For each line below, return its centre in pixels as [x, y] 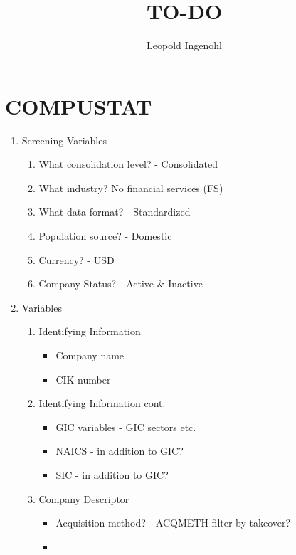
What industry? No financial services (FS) [131, 187]
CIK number [83, 379]
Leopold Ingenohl [184, 45]
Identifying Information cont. [102, 403]
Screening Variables [64, 140]
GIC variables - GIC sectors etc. [126, 427]
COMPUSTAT [79, 106]
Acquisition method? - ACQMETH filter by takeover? [173, 523]
